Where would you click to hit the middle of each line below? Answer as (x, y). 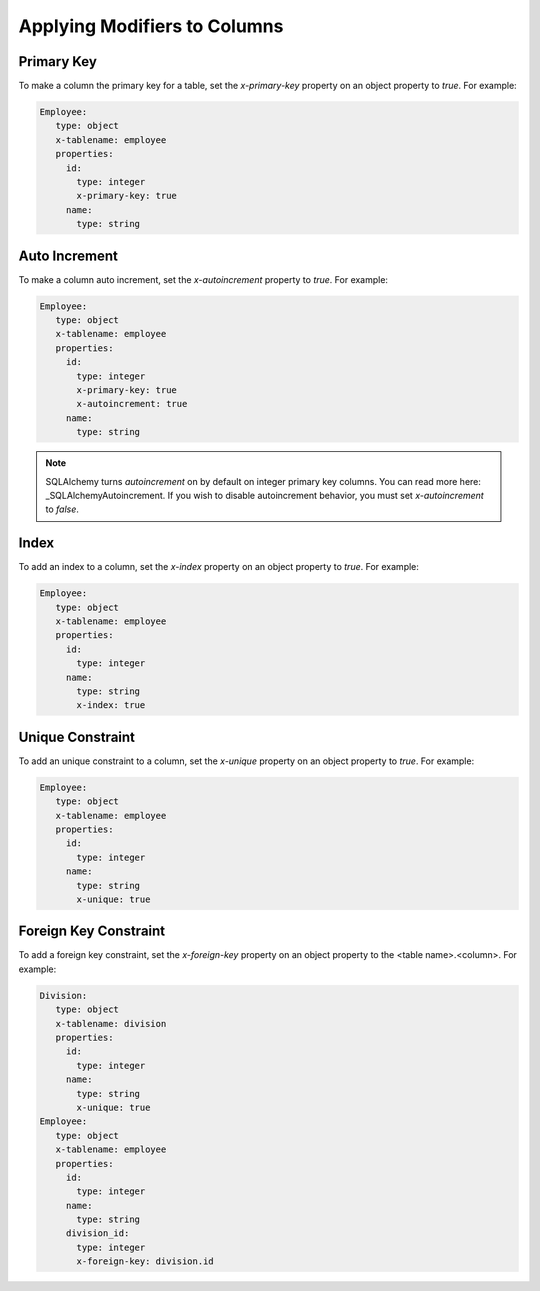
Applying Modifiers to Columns (151, 26)
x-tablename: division (111, 1023)
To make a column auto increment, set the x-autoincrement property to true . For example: (203, 279)
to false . (62, 509)
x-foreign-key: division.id (145, 1261)
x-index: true (111, 705)
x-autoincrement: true (132, 404)
